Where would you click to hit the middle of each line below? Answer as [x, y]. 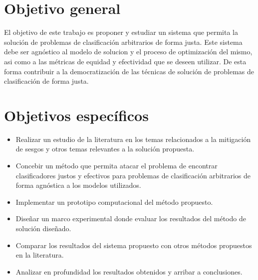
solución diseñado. [43, 228]
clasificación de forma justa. [46, 81]
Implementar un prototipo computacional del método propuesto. [114, 202]
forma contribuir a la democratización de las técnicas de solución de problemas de [129, 71]
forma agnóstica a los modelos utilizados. [78, 185]
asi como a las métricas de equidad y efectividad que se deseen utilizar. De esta [125, 61]
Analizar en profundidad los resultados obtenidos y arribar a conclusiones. [129, 271]
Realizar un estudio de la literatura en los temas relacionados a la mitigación [133, 139]
